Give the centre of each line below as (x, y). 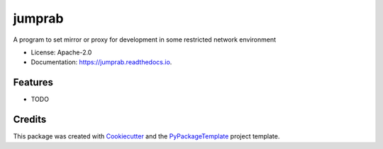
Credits (30, 120)
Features (33, 82)
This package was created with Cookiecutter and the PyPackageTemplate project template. (146, 136)
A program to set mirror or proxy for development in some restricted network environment (145, 40)
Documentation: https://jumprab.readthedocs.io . (101, 62)
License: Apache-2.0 (61, 52)
